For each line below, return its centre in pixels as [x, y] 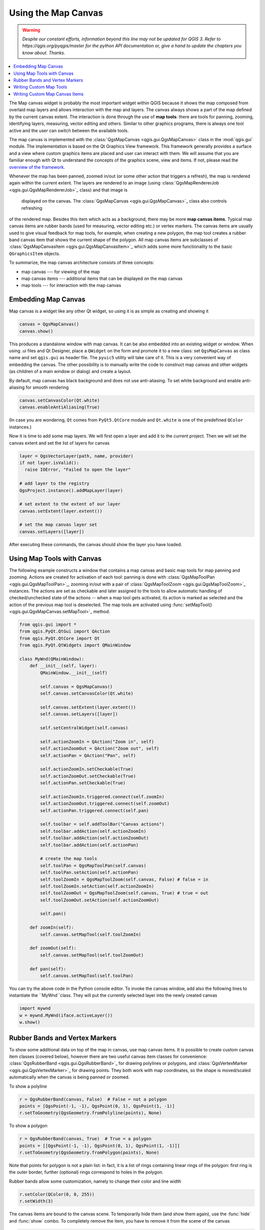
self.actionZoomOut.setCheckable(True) [88, 776]
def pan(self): [48, 969]
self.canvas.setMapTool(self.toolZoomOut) [92, 955]
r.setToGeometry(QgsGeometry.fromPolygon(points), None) [89, 1153]
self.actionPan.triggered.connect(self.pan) [94, 810]
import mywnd [35, 1008]
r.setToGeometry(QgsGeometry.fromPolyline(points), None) [91, 1113]
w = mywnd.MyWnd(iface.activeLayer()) [66, 1015]
